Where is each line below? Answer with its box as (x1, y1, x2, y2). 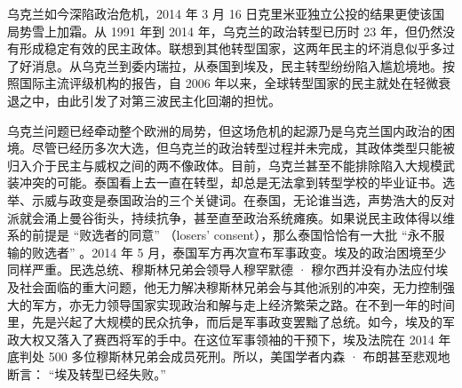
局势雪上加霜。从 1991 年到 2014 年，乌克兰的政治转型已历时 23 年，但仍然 (7, 21, 442, 40)
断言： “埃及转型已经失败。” (7, 364, 166, 383)
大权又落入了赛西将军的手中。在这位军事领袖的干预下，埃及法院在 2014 (19, 329, 434, 348)
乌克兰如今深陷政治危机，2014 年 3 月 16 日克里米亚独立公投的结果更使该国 (7, 4, 445, 22)
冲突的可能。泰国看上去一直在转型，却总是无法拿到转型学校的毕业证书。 (19, 173, 442, 192)
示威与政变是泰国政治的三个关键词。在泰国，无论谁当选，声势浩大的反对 (31, 190, 455, 209)
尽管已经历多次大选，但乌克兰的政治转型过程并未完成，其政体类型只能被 (31, 139, 455, 157)
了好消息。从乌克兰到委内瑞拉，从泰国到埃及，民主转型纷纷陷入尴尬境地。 (7, 56, 442, 75)
